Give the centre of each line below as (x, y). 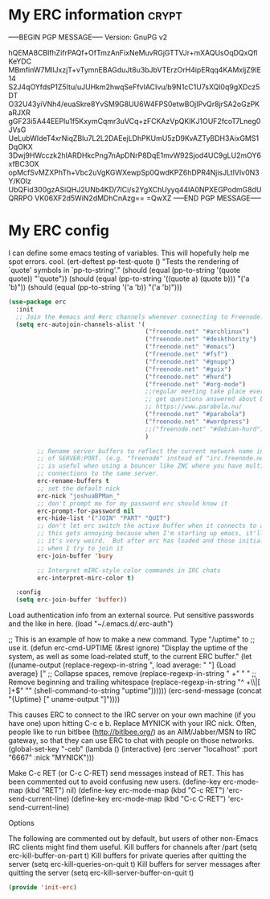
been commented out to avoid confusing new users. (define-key (115, 781)
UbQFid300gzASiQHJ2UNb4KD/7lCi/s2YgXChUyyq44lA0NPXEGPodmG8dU (135, 189)
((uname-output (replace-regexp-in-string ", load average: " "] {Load (122, 665)
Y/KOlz (20, 181)
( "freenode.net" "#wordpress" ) (197, 421)
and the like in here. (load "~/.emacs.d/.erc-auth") (91, 624)
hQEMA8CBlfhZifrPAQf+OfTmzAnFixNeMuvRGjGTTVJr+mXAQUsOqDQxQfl (133, 52)
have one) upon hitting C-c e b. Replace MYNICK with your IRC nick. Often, (133, 724)
